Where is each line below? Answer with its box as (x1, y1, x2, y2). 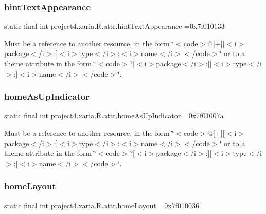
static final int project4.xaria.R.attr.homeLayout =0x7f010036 (4, 200, 200, 210)
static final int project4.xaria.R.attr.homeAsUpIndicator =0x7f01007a (4, 110, 224, 121)
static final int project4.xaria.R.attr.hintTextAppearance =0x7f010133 (4, 21, 225, 31)
